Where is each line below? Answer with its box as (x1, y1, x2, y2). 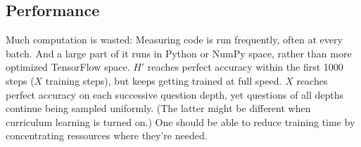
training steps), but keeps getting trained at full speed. (45, 73, 282, 87)
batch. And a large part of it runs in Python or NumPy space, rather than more (6, 45, 352, 60)
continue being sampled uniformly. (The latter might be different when (6, 101, 311, 115)
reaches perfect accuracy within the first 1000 (147, 59, 343, 74)
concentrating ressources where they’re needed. (6, 128, 208, 143)
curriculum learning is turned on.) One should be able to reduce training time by (6, 114, 355, 129)
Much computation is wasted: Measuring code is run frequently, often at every (6, 32, 343, 47)
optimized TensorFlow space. (6, 59, 130, 74)
